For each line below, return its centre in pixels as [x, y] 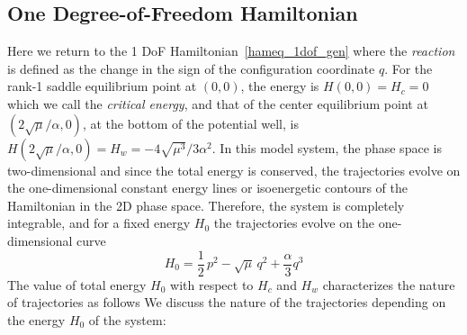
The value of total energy [77, 284]
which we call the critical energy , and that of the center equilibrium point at [218, 103]
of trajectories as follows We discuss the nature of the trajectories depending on [227, 302]
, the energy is [280, 86]
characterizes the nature [389, 284]
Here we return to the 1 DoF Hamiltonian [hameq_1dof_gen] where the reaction [231, 51]
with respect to [212, 284]
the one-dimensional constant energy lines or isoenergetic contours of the [208, 188]
